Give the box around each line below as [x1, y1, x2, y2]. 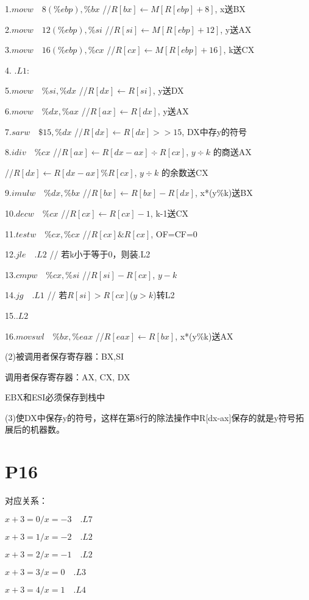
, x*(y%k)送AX [175, 329, 233, 342]
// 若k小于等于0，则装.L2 [49, 248, 151, 260]
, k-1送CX [150, 206, 189, 219]
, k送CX [223, 43, 255, 56]
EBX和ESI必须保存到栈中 [5, 391, 105, 403]
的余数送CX [162, 166, 208, 178]
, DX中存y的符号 [182, 125, 247, 138]
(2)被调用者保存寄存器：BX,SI [5, 350, 124, 363]
